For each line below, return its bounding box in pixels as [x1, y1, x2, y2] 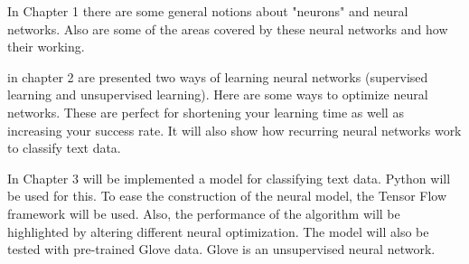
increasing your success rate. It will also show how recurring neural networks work [7, 120, 462, 139]
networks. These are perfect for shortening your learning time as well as [7, 102, 404, 121]
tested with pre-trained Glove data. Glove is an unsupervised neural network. [7, 240, 436, 259]
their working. [7, 37, 85, 56]
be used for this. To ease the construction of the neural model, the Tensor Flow [7, 186, 447, 205]
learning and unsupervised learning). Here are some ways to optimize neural [7, 85, 428, 104]
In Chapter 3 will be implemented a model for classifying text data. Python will [7, 168, 451, 187]
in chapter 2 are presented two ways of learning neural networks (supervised [7, 67, 428, 86]
